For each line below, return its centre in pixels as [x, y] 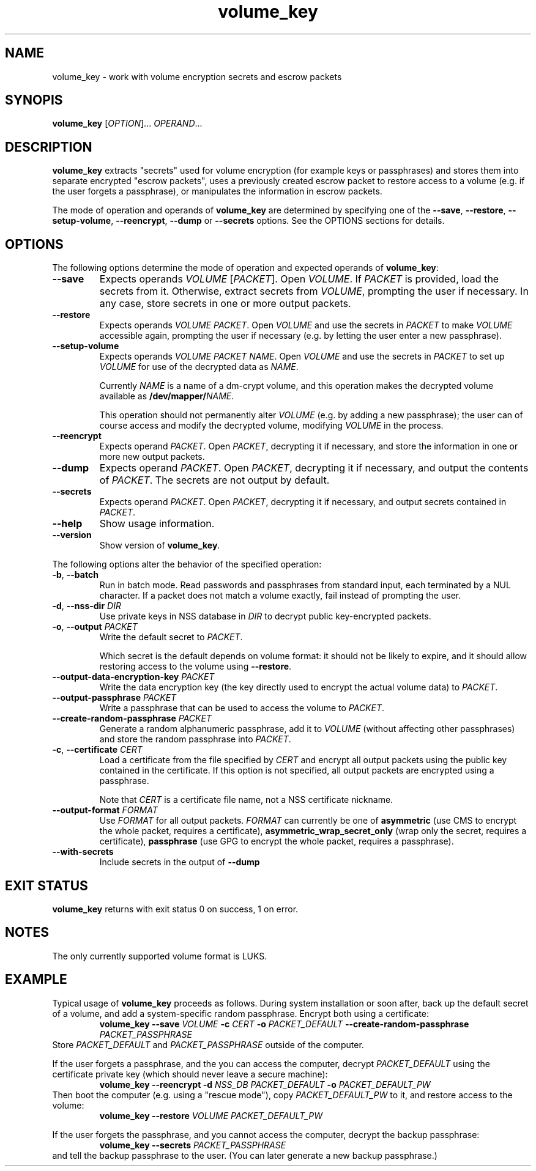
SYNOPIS [34, 100]
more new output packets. [152, 457]
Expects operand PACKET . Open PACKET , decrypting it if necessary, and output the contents [314, 468]
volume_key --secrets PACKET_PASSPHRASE [193, 1145]
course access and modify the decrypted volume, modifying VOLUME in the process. [271, 426]
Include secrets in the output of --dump [180, 862]
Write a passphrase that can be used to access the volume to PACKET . [242, 708]
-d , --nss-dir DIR [87, 606]
